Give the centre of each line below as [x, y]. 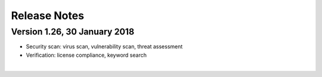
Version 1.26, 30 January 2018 [73, 32]
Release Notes [48, 16]
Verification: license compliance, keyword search [86, 55]
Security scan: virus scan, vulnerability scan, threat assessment [104, 47]
